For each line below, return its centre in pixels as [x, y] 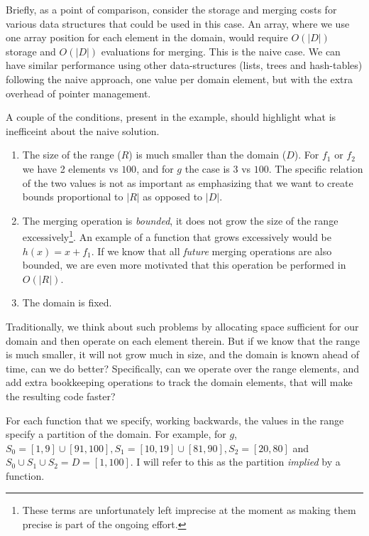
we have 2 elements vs [70, 168]
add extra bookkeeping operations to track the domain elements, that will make [179, 382]
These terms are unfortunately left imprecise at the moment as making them [189, 510]
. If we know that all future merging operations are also [211, 251]
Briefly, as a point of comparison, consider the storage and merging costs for [171, 9]
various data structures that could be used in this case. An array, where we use [178, 23]
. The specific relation [316, 168]
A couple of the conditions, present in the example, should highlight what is [171, 117]
